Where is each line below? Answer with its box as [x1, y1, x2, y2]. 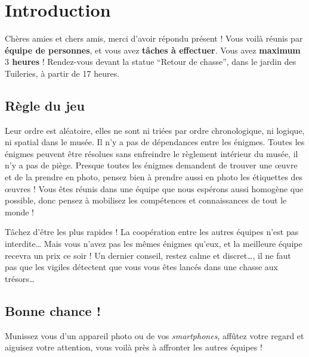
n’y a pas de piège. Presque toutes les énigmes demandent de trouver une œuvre [5, 159, 298, 171]
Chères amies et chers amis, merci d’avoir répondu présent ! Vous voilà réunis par [5, 32, 303, 45]
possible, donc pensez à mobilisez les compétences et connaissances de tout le [5, 194, 287, 206]
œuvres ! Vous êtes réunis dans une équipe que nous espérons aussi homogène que [5, 182, 304, 195]
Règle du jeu [5, 96, 85, 114]
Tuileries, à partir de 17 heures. [5, 67, 120, 79]
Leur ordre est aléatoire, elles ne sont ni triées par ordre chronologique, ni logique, [5, 124, 305, 136]
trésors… [5, 272, 35, 284]
